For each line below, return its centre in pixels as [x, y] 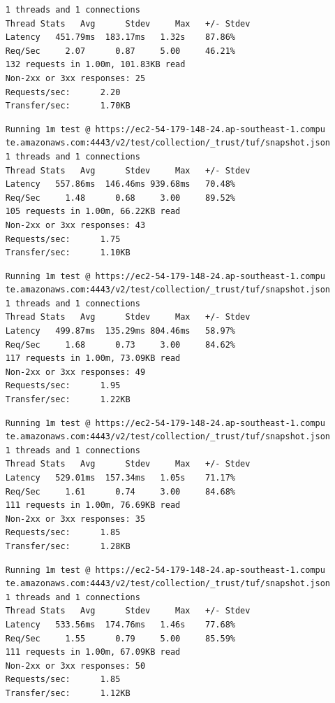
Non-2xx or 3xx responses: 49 [75, 372]
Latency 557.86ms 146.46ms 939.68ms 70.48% [120, 184]
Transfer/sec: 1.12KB [68, 693]
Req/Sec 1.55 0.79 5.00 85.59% [120, 638]
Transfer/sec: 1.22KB [68, 400]
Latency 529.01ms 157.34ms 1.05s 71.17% [120, 478]
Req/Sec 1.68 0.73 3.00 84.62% [120, 345]
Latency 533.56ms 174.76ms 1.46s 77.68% [120, 624]
